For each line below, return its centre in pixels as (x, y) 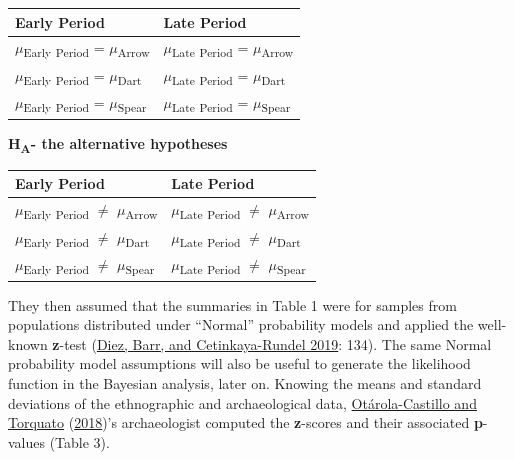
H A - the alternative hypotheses (118, 144)
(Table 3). (79, 441)
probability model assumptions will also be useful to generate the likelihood (239, 363)
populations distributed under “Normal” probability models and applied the (241, 324)
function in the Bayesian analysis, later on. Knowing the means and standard (245, 382)
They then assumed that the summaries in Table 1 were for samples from (232, 304)
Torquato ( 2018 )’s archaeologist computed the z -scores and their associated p (245, 422)
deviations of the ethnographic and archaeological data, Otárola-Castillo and (242, 402)
